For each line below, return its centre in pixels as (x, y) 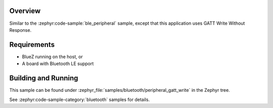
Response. (20, 30)
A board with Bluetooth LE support (58, 64)
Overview (25, 11)
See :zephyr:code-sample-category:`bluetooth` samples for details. (80, 99)
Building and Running (44, 78)
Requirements (32, 45)
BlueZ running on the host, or (52, 57)
